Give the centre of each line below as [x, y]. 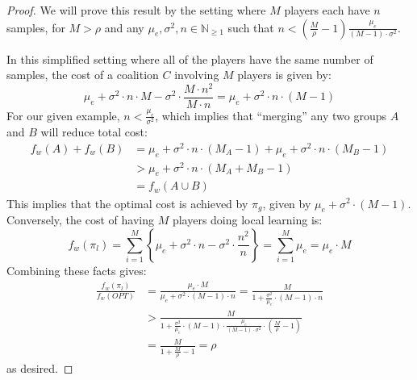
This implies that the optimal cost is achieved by [127, 203]
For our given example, [63, 115]
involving [197, 75]
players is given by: [284, 75]
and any [124, 27]
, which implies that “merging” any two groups [271, 115]
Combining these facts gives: [77, 270]
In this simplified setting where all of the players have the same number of [190, 58]
